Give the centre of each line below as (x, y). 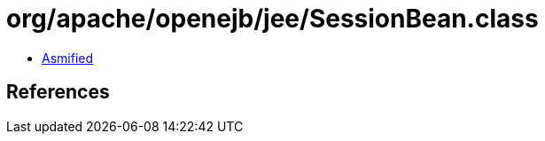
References (58, 92)
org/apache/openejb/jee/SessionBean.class (272, 19)
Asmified (68, 58)
